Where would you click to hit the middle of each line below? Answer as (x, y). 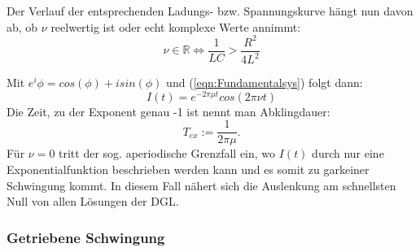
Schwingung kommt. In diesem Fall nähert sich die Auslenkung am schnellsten (201, 185)
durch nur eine (348, 153)
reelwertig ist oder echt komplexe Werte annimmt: (176, 26)
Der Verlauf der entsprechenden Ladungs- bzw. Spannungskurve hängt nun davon (210, 11)
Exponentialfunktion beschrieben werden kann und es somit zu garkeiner (188, 169)
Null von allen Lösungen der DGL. (93, 201)
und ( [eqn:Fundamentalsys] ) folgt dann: (265, 83)
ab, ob (22, 26)
